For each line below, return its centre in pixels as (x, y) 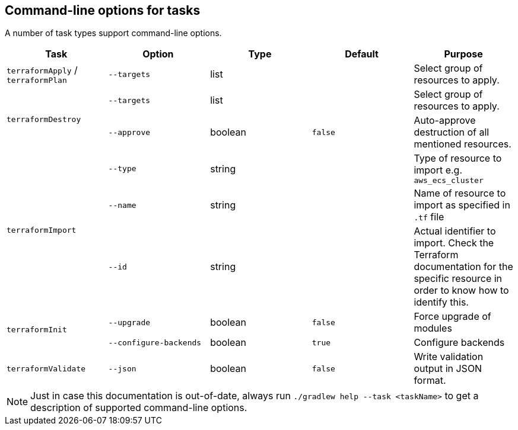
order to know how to (461, 291)
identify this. (441, 302)
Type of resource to (458, 158)
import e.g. (438, 170)
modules (433, 328)
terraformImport (42, 230)
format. (430, 381)
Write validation (449, 357)
